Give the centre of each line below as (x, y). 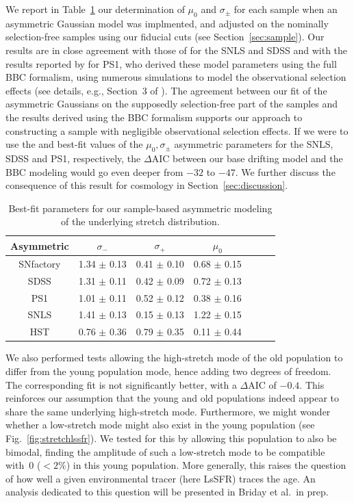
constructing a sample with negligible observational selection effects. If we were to (177, 130)
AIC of (262, 384)
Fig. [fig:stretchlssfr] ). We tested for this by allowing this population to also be (171, 438)
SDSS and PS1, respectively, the (73, 158)
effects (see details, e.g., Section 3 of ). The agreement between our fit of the (166, 90)
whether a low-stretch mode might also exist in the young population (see (160, 425)
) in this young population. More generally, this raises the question (206, 465)
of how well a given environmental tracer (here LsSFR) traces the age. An (161, 478)
